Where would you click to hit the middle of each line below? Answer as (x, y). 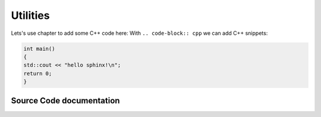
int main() (39, 48)
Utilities (30, 15)
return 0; (38, 73)
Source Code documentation (65, 100)
